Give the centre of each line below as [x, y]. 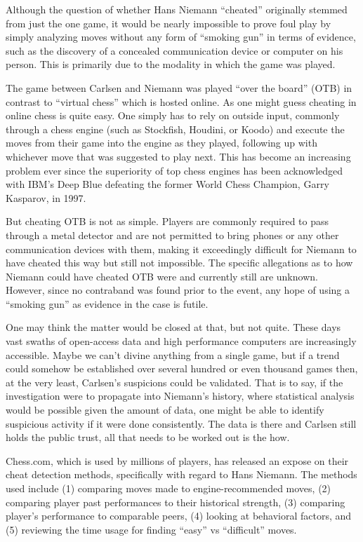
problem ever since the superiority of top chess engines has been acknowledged [174, 170]
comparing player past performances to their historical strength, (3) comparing [176, 502]
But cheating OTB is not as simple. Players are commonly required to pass [167, 221]
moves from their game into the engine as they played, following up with [161, 143]
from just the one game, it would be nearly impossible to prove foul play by [169, 23]
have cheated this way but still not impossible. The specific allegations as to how [179, 263]
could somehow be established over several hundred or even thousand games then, [182, 368]
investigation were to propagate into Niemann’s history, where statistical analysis [180, 396]
